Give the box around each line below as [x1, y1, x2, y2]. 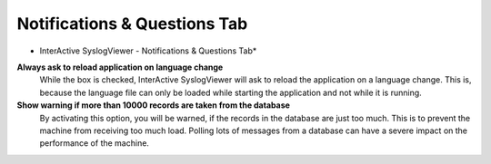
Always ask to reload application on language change [16, 62, 224, 72]
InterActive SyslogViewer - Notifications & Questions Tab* [39, 45, 257, 56]
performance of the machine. [39, 138, 150, 149]
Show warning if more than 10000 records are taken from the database [16, 100, 291, 111]
